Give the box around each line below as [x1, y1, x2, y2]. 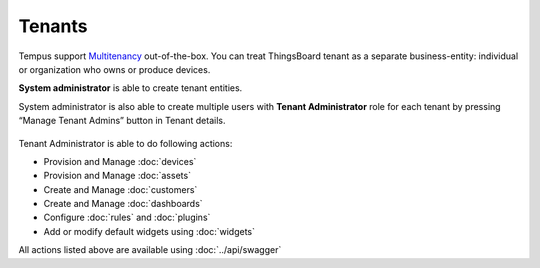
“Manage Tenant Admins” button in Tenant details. [18, 115, 226, 127]
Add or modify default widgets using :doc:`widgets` [43, 225, 255, 237]
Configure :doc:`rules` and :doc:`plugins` [43, 211, 211, 224]
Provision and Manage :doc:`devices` [43, 155, 197, 167]
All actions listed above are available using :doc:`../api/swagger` [18, 244, 282, 256]
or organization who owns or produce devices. [18, 63, 211, 75]
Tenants [18, 15, 89, 37]
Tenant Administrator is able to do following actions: [18, 137, 233, 149]
